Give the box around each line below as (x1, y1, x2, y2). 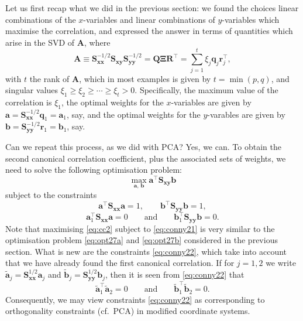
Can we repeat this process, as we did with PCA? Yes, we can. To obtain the (5, 140, 281, 152)
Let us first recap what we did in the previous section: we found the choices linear (5, 2, 299, 13)
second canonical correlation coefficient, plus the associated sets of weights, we (5, 152, 286, 164)
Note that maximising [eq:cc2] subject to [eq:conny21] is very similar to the (5, 222, 275, 234)
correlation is (5, 95, 52, 108)
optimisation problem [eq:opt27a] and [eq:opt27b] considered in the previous (5, 234, 278, 246)
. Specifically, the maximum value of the (135, 84, 278, 96)
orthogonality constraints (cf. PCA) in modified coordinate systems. (5, 305, 250, 317)
